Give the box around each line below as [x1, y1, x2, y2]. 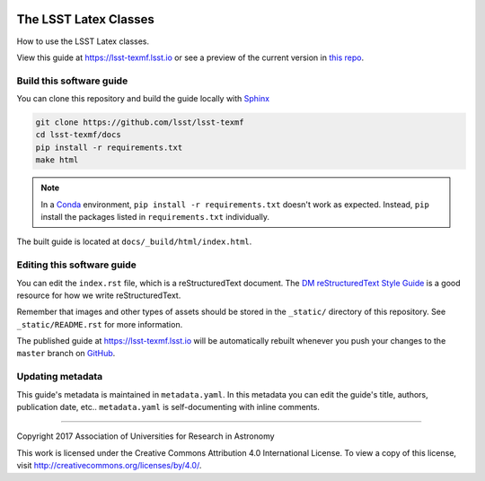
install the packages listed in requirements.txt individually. [40, 211, 269, 222]
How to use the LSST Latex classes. [16, 36, 150, 47]
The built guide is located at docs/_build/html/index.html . [16, 236, 252, 247]
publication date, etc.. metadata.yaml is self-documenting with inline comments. [16, 401, 321, 412]
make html [35, 155, 79, 165]
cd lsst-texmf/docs [35, 130, 121, 140]
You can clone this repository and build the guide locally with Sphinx [16, 93, 269, 104]
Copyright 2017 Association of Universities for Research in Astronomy [16, 431, 275, 442]
